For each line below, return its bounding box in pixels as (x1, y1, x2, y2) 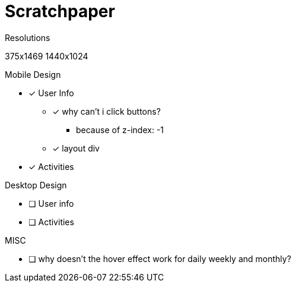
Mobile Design (5, 69, 61, 80)
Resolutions (5, 32, 50, 43)
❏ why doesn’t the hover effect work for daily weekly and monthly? (28, 253, 291, 264)
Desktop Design (5, 179, 67, 190)
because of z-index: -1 (76, 124, 164, 135)
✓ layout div (52, 143, 100, 153)
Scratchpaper (5, 1, 115, 21)
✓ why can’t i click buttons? (52, 106, 161, 116)
